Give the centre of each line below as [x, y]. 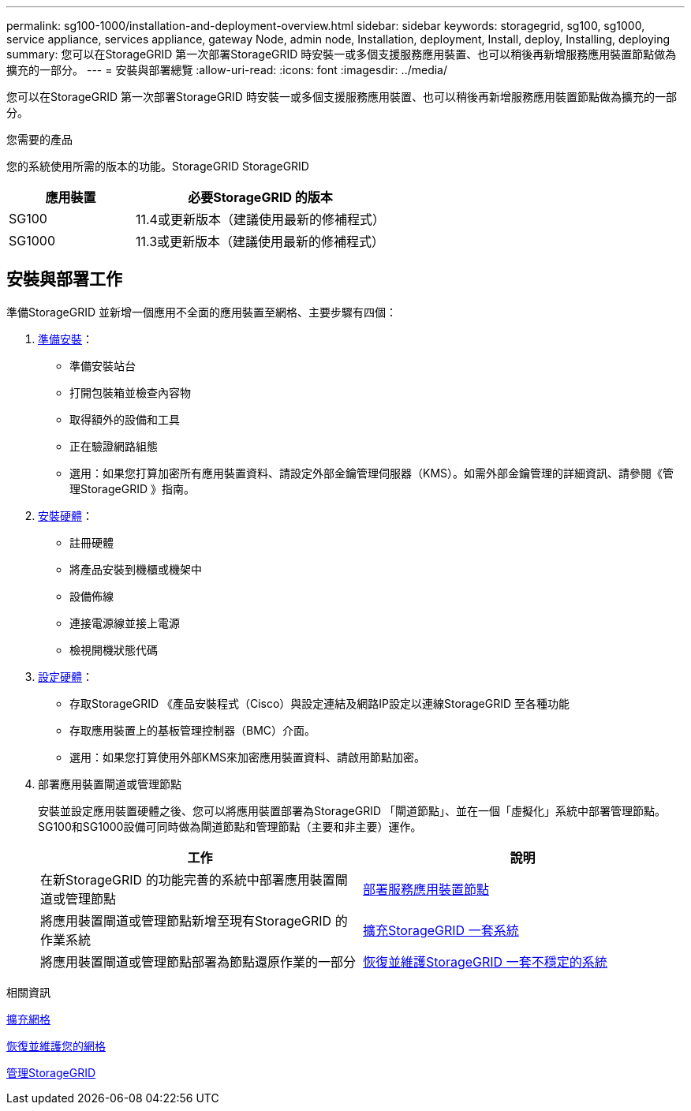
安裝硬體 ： [65, 515]
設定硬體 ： [65, 676]
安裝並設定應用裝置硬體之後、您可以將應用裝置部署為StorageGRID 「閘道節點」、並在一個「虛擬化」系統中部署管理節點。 [352, 810]
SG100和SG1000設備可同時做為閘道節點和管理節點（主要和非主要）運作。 [230, 826]
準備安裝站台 [103, 365]
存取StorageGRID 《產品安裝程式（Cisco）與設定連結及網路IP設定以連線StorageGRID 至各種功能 [320, 703]
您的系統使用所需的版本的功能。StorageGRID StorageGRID [158, 166]
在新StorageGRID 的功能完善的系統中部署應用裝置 [188, 879]
